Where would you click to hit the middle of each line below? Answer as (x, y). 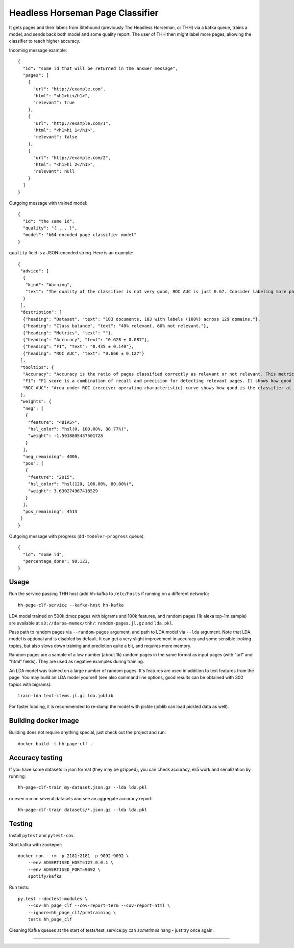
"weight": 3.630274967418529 (63, 491)
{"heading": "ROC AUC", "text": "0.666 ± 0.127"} (84, 353)
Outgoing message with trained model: (48, 203)
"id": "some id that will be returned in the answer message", (100, 68)
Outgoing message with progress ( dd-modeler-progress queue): (77, 536)
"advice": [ (35, 271)
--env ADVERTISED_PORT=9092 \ (64, 869)
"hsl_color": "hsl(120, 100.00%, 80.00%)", (81, 484)
